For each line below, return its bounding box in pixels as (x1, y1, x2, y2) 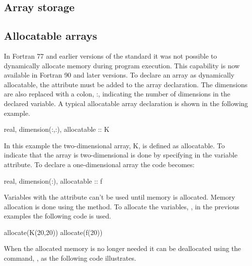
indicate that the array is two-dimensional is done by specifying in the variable (4, 150, 237, 160)
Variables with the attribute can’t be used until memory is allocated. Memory (4, 192, 236, 202)
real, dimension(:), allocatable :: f (4, 175, 103, 186)
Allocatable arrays (4, 28, 97, 43)
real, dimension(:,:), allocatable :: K (4, 124, 110, 134)
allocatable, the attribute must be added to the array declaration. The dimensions (4, 79, 248, 89)
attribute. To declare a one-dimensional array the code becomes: (4, 159, 195, 169)
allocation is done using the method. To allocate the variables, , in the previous (4, 201, 239, 211)
